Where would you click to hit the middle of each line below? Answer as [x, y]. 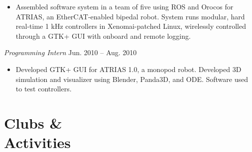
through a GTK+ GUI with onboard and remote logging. [103, 36]
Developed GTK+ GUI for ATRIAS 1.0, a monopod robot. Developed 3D [128, 69]
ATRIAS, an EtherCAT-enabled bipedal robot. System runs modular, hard [130, 16]
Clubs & [33, 122]
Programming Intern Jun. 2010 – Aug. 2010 [70, 52]
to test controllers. [44, 89]
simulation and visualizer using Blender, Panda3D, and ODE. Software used [132, 79]
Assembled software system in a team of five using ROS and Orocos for [125, 6]
